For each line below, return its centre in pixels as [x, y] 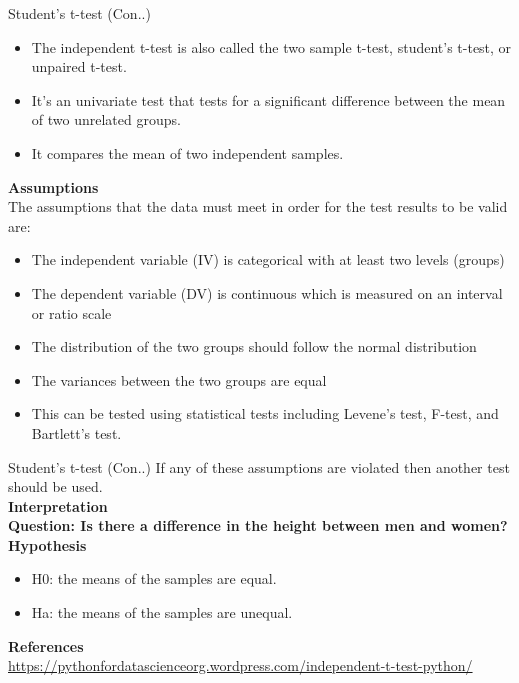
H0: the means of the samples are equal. [154, 578]
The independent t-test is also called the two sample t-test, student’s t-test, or [271, 46]
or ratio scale [71, 312]
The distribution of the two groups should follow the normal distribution [254, 346]
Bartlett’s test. [76, 432]
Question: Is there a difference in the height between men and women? [258, 525]
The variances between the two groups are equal [179, 379]
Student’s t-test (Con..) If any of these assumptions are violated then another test [259, 466]
